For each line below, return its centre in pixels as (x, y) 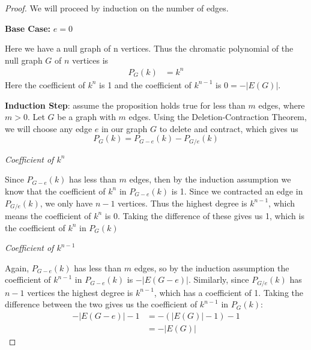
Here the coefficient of (45, 84)
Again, (17, 267)
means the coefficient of (48, 215)
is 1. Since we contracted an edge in (237, 191)
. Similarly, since (219, 279)
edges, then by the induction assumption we (210, 179)
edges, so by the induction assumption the (212, 267)
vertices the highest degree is (80, 292)
